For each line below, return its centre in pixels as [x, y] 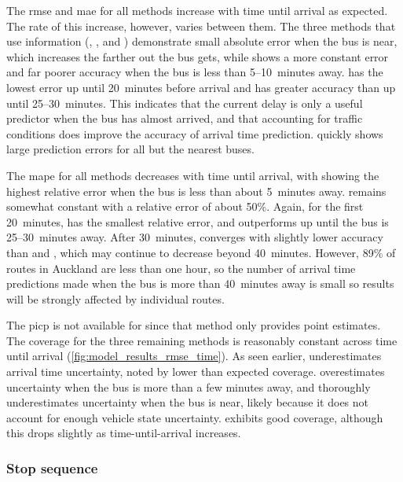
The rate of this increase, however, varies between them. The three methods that [201, 26]
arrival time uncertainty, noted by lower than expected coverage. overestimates [196, 372]
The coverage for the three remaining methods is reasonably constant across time [202, 340]
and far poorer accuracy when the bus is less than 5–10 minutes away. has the [195, 72]
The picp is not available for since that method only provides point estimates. [194, 325]
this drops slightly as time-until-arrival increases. [124, 433]
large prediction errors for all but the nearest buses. [130, 149]
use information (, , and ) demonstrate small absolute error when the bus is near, [202, 41]
